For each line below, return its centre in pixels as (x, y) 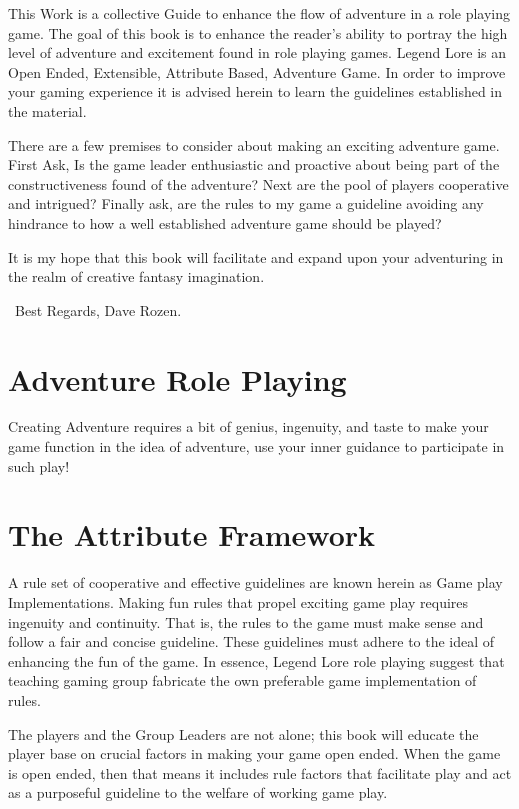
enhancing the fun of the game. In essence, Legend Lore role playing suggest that (256, 660)
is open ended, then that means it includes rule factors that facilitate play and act (260, 772)
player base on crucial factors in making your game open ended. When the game (254, 753)
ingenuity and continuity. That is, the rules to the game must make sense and (246, 621)
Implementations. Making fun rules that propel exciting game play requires (238, 601)
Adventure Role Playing (177, 378)
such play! (39, 465)
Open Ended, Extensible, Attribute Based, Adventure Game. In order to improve (257, 71)
